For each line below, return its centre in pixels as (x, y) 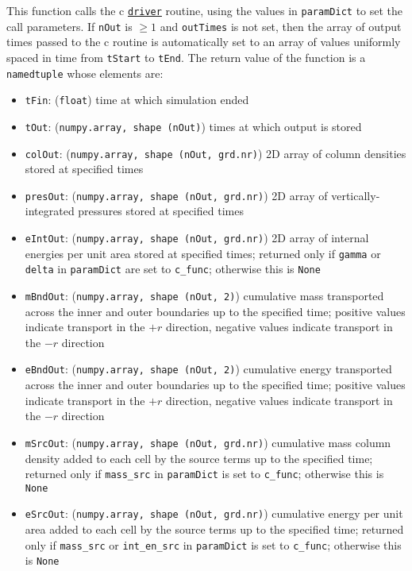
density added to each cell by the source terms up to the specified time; (199, 458)
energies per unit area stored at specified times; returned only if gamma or (203, 253)
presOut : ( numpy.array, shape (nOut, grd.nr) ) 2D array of (176, 195)
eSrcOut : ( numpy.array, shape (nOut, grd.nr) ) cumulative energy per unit (214, 513)
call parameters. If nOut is (69, 26)
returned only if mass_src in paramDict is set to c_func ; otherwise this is (204, 474)
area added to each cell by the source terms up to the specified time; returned (214, 529)
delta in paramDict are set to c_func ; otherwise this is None (173, 269)
